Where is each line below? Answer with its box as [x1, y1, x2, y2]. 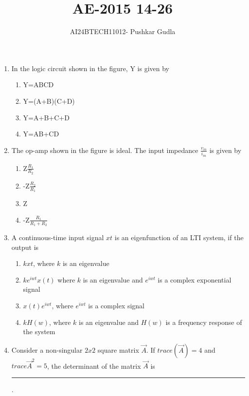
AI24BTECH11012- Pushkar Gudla [70, 26, 176, 37]
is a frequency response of [165, 317, 242, 327]
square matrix [97, 344, 139, 355]
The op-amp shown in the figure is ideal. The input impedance [11, 145, 198, 155]
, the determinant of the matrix [47, 360, 141, 371]
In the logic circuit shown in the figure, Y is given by [11, 63, 169, 73]
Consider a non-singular [11, 344, 83, 355]
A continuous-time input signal [11, 232, 104, 242]
